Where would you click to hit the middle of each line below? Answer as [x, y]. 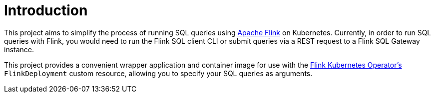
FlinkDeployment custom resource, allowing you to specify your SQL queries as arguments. [158, 73]
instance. [19, 49]
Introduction [46, 10]
